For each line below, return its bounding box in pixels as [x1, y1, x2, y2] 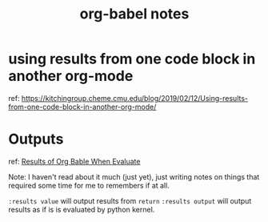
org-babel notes [79, 5, 190, 23]
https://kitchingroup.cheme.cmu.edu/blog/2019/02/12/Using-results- [21, 93, 249, 103]
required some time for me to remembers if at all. [8, 180, 170, 190]
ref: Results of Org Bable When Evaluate [8, 156, 141, 166]
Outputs [8, 130, 64, 148]
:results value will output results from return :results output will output [8, 196, 252, 205]
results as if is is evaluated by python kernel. [8, 204, 155, 214]
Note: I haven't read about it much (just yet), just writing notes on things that [8, 172, 260, 181]
